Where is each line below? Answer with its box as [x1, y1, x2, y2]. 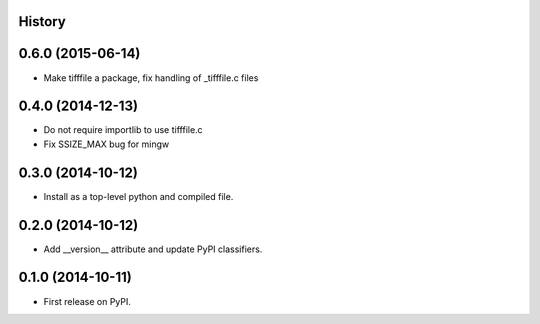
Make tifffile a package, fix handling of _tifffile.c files [43, 71, 259, 84]
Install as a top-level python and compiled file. [43, 190, 234, 202]
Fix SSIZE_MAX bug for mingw [43, 138, 170, 150]
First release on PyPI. [43, 295, 132, 307]
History [18, 13, 67, 30]
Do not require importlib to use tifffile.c [43, 124, 204, 136]
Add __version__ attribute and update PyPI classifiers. [43, 243, 263, 255]
